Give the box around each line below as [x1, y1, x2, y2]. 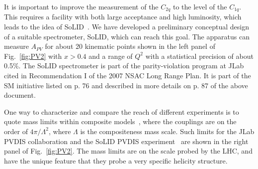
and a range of [88, 50, 133, 61]
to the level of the [172, 1, 227, 11]
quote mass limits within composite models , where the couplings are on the [4, 116, 237, 127]
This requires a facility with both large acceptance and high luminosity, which [4, 11, 242, 22]
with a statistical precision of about [145, 50, 254, 61]
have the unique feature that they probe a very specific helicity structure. [4, 155, 228, 166]
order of [4, 126, 28, 136]
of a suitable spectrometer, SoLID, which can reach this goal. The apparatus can [4, 31, 250, 41]
